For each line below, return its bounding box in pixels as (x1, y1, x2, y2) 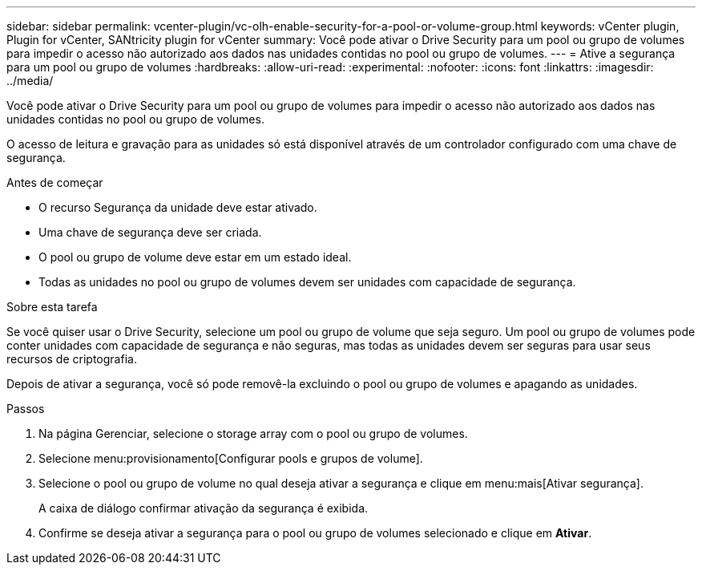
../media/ (6, 74, 54, 87)
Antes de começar (6, 176, 103, 189)
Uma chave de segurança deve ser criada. (38, 225, 262, 239)
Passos (6, 402, 45, 415)
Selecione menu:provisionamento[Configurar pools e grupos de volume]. (38, 452, 423, 465)
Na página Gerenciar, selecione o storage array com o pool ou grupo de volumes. (38, 427, 468, 440)
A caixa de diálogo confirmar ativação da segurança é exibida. (38, 501, 369, 515)
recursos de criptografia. (6, 352, 137, 366)
